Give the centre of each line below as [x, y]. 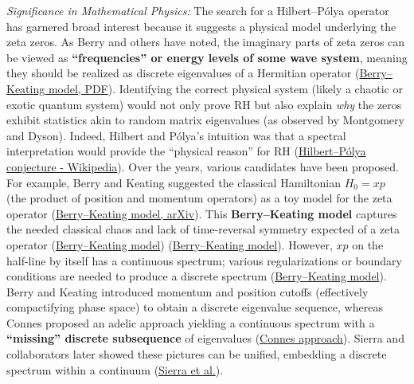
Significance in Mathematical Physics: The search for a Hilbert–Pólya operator [198, 10]
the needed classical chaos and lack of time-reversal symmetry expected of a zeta [203, 229]
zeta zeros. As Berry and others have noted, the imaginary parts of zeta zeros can [206, 42]
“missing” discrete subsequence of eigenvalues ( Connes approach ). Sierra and [205, 338]
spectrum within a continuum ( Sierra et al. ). [115, 369]
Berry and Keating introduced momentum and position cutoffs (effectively [187, 291]
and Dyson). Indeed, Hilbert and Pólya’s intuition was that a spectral [176, 135]
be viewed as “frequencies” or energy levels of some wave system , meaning [207, 57]
